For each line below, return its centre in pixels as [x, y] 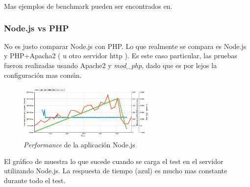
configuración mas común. [43, 75]
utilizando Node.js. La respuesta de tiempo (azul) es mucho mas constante [116, 171]
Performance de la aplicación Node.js [79, 144]
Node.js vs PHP [37, 28]
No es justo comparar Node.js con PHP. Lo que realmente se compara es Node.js [125, 46]
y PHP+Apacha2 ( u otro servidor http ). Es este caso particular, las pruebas [121, 56]
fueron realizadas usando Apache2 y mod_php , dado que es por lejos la [111, 65]
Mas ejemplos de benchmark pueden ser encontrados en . [88, 6]
